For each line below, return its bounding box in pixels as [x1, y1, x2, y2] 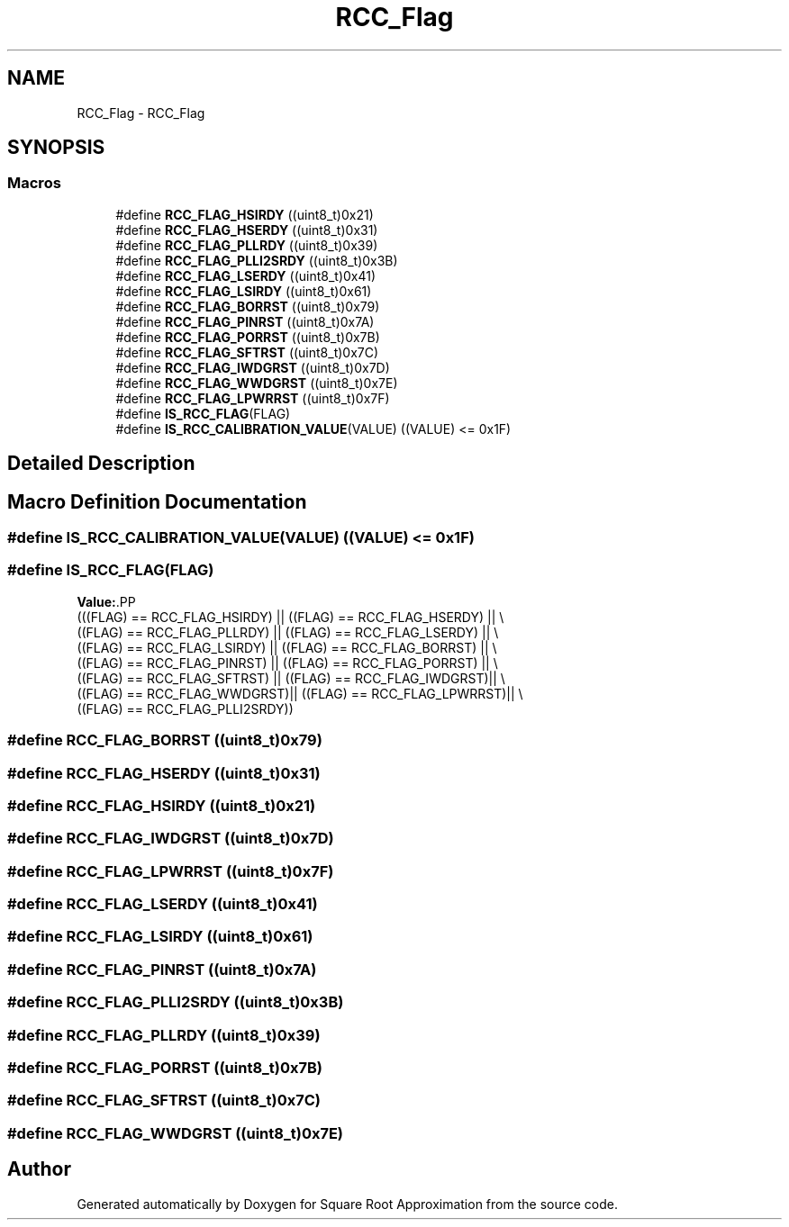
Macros [7, 174, 61, 193]
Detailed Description [7, 452, 195, 475]
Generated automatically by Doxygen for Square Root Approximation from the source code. [77, 1195, 618, 1212]
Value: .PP [77, 593, 136, 609]
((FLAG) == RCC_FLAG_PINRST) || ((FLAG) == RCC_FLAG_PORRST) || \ [77, 654, 498, 671]
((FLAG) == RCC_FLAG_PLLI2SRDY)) [77, 700, 294, 717]
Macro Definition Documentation [7, 490, 307, 513]
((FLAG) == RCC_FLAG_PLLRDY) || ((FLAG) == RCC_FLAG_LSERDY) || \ [77, 624, 499, 640]
